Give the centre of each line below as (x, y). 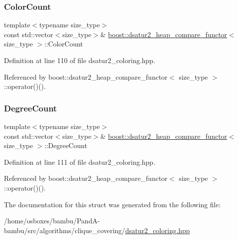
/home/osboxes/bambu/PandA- (52, 221)
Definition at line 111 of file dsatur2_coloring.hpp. (80, 162)
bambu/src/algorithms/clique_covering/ (65, 230)
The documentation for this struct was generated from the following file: (112, 204)
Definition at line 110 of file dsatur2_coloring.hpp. (80, 60)
